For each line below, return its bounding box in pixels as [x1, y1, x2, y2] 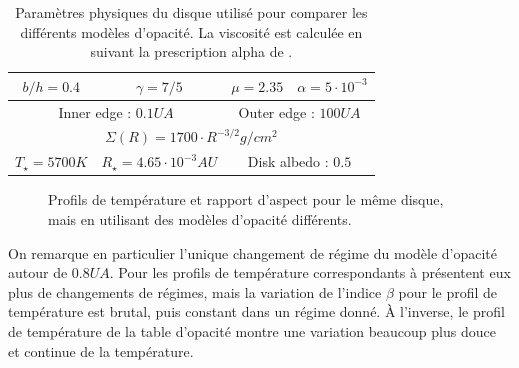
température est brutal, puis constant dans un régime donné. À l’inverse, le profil [8, 301, 505, 322]
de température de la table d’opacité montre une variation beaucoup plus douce [8, 320, 496, 341]
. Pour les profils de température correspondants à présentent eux [109, 262, 511, 283]
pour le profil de [398, 281, 498, 302]
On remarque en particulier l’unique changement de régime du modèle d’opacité [8, 242, 498, 263]
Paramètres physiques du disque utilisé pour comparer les [15, 2, 368, 22]
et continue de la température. [8, 340, 194, 361]
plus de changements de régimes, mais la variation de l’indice [8, 281, 382, 302]
